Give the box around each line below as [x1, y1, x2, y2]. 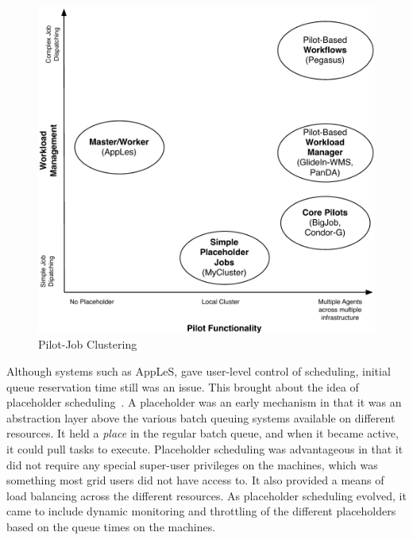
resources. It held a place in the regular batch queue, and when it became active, [6, 425, 399, 442]
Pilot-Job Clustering [38, 336, 137, 353]
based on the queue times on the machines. [6, 518, 216, 534]
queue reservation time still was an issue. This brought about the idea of [6, 378, 359, 395]
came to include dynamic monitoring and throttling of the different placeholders [6, 503, 396, 519]
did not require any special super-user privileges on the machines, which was [6, 456, 378, 472]
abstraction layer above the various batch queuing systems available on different [6, 409, 396, 426]
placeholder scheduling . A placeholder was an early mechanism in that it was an [6, 394, 402, 411]
